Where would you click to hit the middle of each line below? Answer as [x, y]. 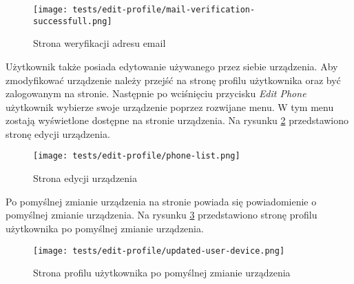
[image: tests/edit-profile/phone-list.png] [137, 156]
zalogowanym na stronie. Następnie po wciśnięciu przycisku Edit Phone [156, 93]
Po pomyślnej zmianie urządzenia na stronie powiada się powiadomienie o [161, 201]
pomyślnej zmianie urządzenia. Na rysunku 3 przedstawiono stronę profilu [162, 215]
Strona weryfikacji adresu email [100, 43]
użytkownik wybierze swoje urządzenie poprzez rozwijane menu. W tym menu [170, 106]
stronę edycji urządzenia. [58, 133]
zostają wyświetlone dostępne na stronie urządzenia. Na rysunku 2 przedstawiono [177, 120]
